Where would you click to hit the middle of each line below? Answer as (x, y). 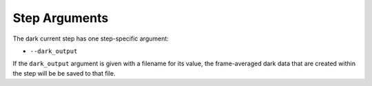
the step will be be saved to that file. (64, 73)
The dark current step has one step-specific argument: (91, 39)
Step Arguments (61, 18)
